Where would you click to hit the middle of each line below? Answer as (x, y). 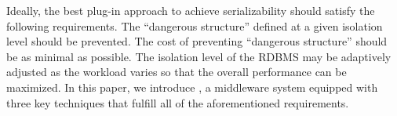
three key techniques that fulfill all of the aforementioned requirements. (178, 102)
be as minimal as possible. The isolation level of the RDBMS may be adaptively (199, 56)
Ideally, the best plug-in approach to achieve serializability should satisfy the (191, 10)
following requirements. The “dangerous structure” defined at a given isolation (195, 25)
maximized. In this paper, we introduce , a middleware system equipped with (192, 87)
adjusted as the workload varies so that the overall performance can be (177, 72)
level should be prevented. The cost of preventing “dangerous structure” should (197, 41)
